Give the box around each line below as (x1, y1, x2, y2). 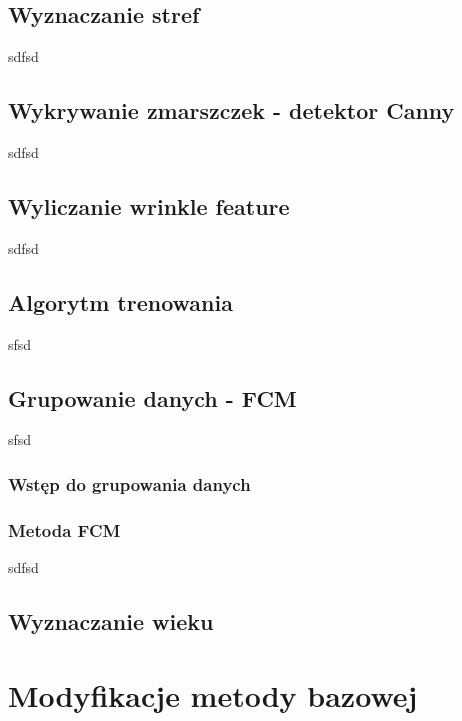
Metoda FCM (8, 517, 121, 542)
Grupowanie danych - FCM (8, 382, 297, 413)
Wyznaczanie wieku (8, 606, 214, 637)
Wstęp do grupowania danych (8, 471, 251, 496)
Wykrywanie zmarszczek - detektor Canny (8, 95, 455, 126)
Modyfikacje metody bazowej (8, 674, 418, 715)
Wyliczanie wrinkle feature (8, 190, 290, 221)
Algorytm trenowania (8, 286, 233, 317)
